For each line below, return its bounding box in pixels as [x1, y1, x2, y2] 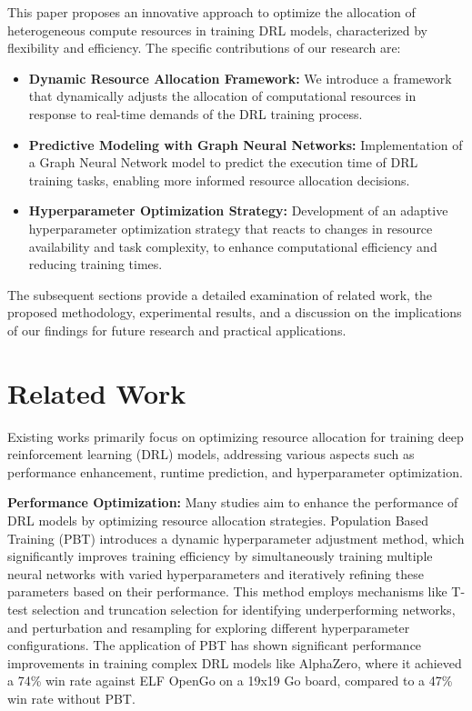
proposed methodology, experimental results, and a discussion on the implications [7, 303, 462, 322]
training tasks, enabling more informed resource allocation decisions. [28, 170, 410, 189]
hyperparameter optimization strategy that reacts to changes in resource [28, 218, 433, 237]
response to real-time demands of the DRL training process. [28, 104, 363, 123]
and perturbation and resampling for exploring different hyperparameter [7, 617, 410, 636]
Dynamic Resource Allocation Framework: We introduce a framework [28, 68, 452, 87]
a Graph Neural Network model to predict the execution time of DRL [28, 153, 418, 172]
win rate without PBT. [7, 688, 136, 707]
